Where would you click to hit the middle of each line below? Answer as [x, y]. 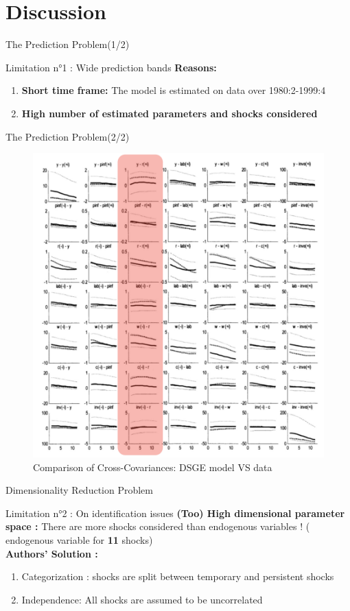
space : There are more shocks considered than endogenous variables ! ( [158, 526]
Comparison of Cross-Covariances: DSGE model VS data [153, 467]
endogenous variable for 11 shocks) [79, 540]
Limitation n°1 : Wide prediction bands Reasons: [111, 67]
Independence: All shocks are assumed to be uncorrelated [142, 599]
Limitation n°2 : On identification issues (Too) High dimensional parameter [175, 513]
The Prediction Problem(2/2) [68, 136]
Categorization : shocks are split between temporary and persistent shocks [178, 576]
